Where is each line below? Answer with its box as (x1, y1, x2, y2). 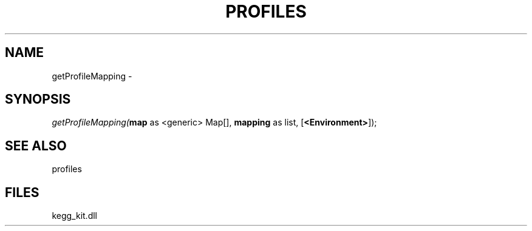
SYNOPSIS (5, 92, 71, 107)
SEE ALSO (5, 138, 67, 153)
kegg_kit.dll (52, 210, 97, 221)
